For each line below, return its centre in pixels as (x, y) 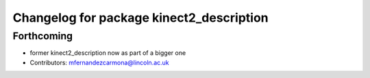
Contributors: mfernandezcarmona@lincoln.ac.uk (99, 62)
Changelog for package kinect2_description (140, 18)
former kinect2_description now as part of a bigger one (108, 53)
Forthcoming (43, 36)
